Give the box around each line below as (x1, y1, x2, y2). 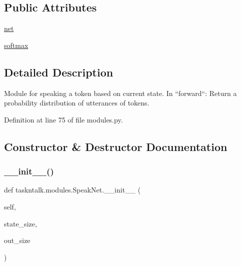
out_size (4, 235, 30, 245)
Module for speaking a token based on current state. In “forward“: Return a (4, 87, 237, 98)
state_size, (4, 218, 37, 228)
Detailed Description (4, 64, 113, 79)
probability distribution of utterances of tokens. (4, 97, 149, 108)
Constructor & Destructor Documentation (4, 138, 227, 154)
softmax (4, 39, 28, 50)
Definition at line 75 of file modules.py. (4, 114, 123, 124)
